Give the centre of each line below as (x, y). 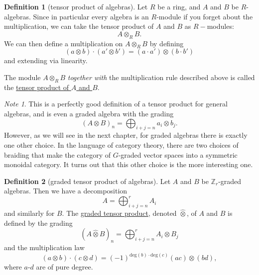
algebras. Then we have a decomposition (66, 191)
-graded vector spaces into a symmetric (178, 154)
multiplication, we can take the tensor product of (79, 26)
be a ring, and (179, 6)
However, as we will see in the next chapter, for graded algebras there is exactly (126, 135)
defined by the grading (38, 223)
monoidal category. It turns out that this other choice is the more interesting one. (129, 164)
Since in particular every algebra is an (91, 16)
